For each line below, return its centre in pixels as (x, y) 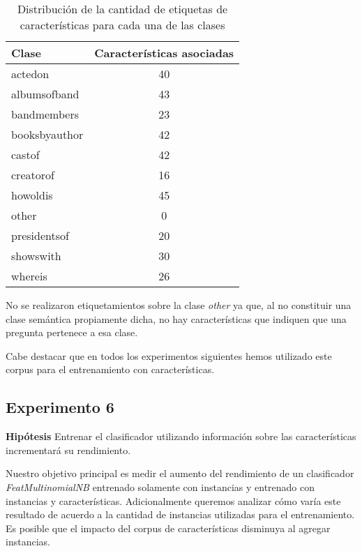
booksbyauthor (47, 134)
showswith (36, 256)
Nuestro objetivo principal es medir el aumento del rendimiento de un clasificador (180, 473)
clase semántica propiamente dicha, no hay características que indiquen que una (176, 318)
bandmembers (45, 114)
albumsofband (45, 94)
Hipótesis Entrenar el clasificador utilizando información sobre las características (181, 436)
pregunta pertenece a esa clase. (72, 332)
